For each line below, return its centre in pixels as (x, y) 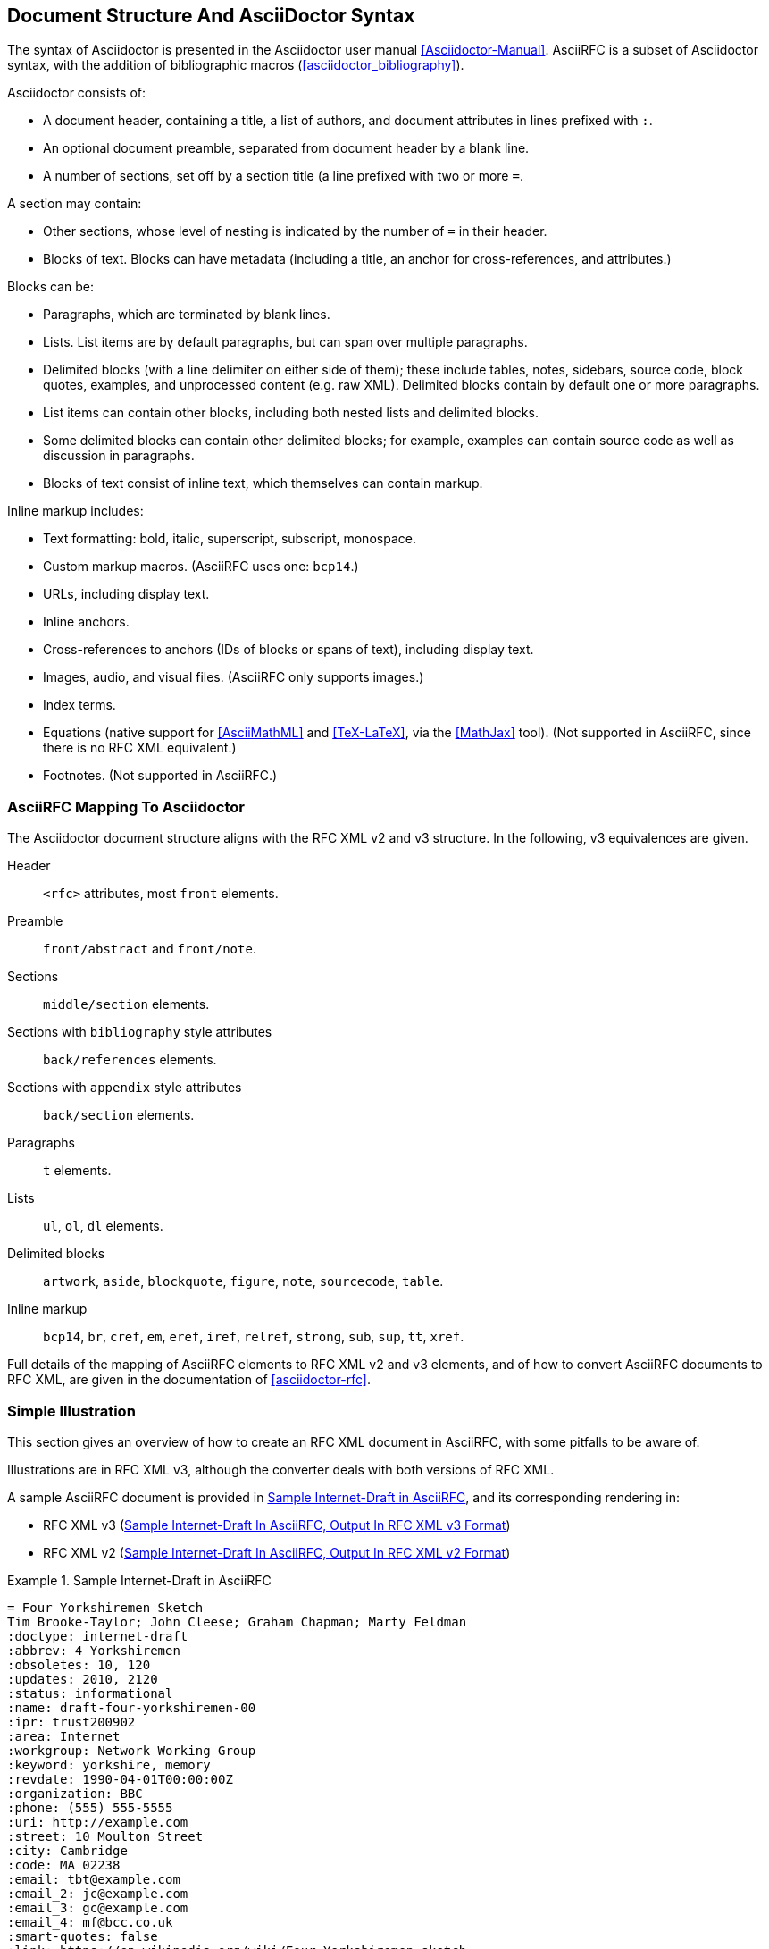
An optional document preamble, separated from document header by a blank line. (286, 148)
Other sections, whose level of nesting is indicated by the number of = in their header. (295, 231)
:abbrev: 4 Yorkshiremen (94, 1650)
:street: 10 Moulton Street (105, 1836)
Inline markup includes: (75, 511)
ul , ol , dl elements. (103, 1226)
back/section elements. (119, 1115)
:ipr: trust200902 (71, 1722)
